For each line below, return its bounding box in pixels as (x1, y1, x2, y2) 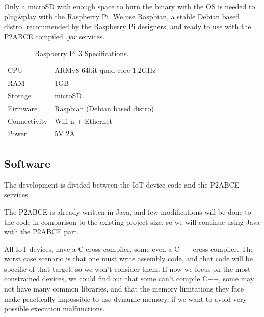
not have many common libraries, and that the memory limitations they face (4, 283, 244, 294)
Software (4, 155, 51, 171)
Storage (8, 90, 31, 100)
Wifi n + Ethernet (55, 115, 112, 126)
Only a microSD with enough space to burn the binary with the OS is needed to (4, 1, 255, 11)
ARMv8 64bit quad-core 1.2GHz (55, 65, 156, 75)
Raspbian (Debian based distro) (55, 102, 154, 113)
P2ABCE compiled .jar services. (4, 31, 105, 41)
